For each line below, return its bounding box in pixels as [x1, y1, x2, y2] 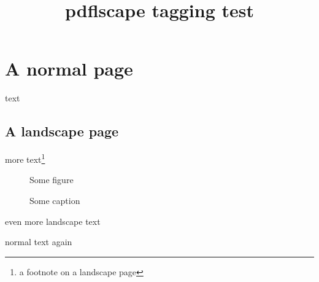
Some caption [29, 194, 80, 206]
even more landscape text [5, 214, 101, 227]
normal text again [5, 235, 72, 248]
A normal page [5, 56, 133, 81]
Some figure [29, 173, 74, 186]
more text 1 [5, 151, 45, 165]
